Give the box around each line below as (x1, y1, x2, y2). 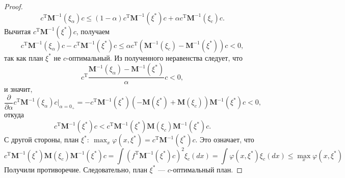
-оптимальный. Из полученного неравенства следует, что (66, 52, 243, 63)
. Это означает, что (195, 134, 254, 145)
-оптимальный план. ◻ (170, 164, 243, 174)
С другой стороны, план (4, 134, 79, 145)
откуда (4, 109, 24, 120)
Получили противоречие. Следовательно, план (4, 164, 147, 174)
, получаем (76, 26, 110, 36)
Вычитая (4, 26, 31, 36)
